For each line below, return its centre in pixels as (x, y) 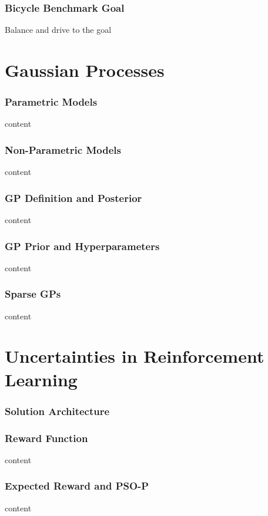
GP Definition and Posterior (73, 198)
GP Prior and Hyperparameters (82, 246)
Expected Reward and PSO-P (77, 486)
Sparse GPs (33, 294)
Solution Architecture (57, 411)
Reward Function (46, 438)
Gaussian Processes (85, 70)
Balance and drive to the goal (58, 30)
